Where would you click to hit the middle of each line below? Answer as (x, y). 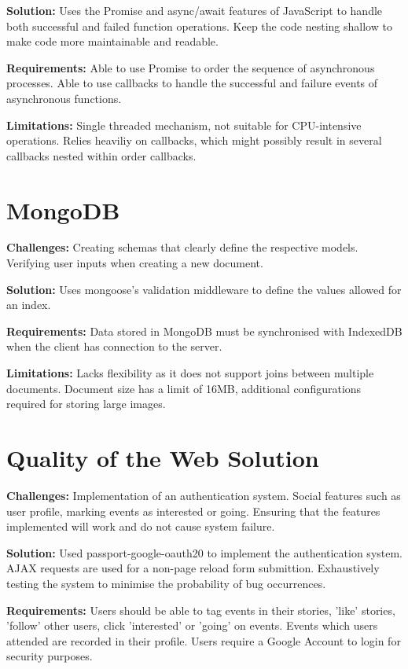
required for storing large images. (86, 404)
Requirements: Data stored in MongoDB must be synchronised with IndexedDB (204, 331)
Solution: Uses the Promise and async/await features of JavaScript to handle (195, 10)
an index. (29, 305)
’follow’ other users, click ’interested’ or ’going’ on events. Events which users (192, 625)
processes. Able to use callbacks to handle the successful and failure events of (192, 83)
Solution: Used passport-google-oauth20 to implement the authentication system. (205, 552)
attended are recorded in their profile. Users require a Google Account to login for (204, 640)
